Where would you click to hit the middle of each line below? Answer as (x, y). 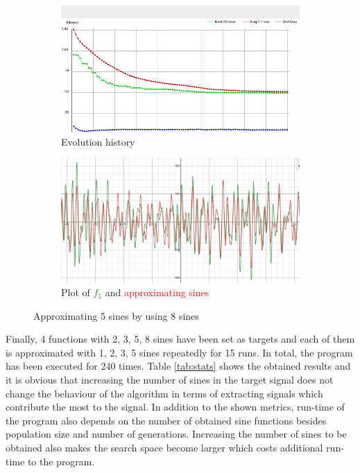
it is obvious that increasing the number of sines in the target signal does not (170, 380)
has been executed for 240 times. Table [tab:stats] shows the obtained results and (178, 366)
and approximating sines (157, 292)
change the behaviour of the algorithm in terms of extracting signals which (164, 393)
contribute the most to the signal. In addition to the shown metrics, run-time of (175, 407)
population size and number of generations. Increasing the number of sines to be (176, 434)
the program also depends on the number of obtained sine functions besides (166, 420)
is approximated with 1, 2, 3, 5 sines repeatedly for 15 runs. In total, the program (179, 352)
